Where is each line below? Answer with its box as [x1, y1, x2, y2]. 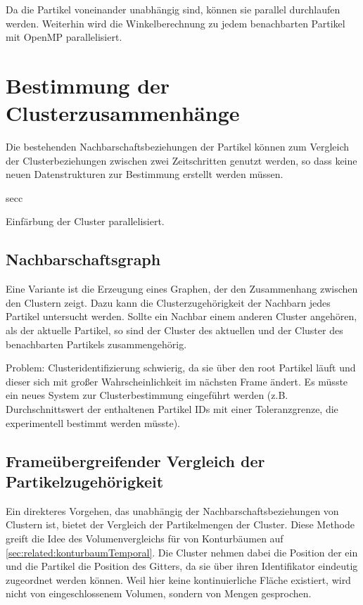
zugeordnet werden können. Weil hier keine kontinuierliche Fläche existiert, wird [6, 572, 351, 587]
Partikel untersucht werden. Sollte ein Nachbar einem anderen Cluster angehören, [6, 309, 357, 324]
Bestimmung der [6, 70, 170, 99]
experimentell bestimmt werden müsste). [6, 415, 180, 430]
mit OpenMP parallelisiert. [6, 30, 122, 44]
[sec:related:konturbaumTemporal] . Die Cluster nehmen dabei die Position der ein [6, 544, 358, 559]
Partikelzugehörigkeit [6, 470, 164, 492]
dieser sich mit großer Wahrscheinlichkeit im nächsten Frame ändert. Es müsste [6, 374, 348, 388]
